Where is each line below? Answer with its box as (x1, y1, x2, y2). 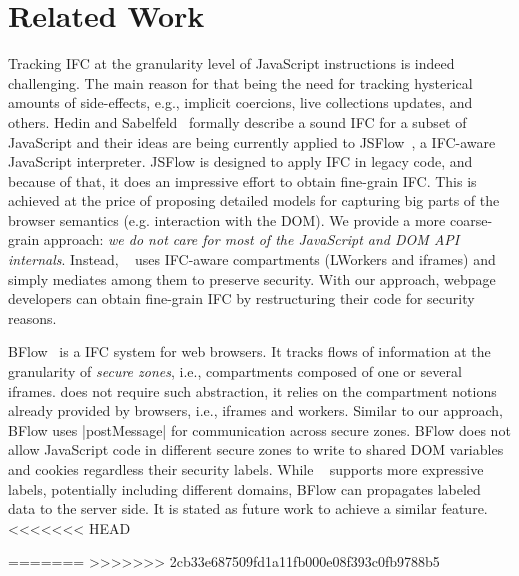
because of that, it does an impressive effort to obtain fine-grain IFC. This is (8, 170, 477, 191)
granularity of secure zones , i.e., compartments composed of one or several (8, 361, 462, 382)
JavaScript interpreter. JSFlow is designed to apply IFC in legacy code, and (8, 151, 473, 172)
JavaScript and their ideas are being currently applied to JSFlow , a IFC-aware (8, 131, 496, 152)
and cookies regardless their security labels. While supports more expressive (8, 459, 484, 479)
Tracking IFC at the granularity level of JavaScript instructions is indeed (8, 53, 455, 74)
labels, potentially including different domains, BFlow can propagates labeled (8, 478, 481, 499)
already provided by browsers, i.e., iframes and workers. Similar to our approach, (8, 400, 504, 421)
